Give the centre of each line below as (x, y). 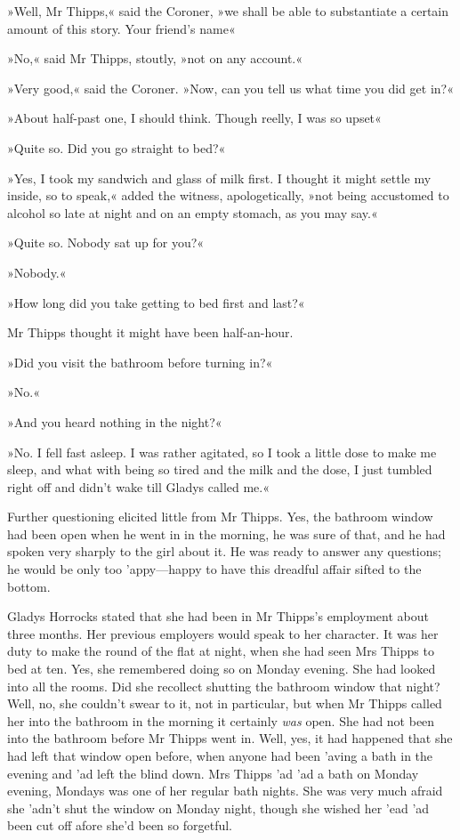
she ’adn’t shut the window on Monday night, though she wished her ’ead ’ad (218, 808)
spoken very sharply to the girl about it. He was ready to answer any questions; (224, 551)
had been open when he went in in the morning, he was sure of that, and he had (226, 533)
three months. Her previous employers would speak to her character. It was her (223, 633)
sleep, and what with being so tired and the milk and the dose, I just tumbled (220, 469)
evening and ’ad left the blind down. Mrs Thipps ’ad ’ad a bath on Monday (213, 773)
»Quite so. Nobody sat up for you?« (106, 242)
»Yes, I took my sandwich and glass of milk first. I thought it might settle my (219, 178)
